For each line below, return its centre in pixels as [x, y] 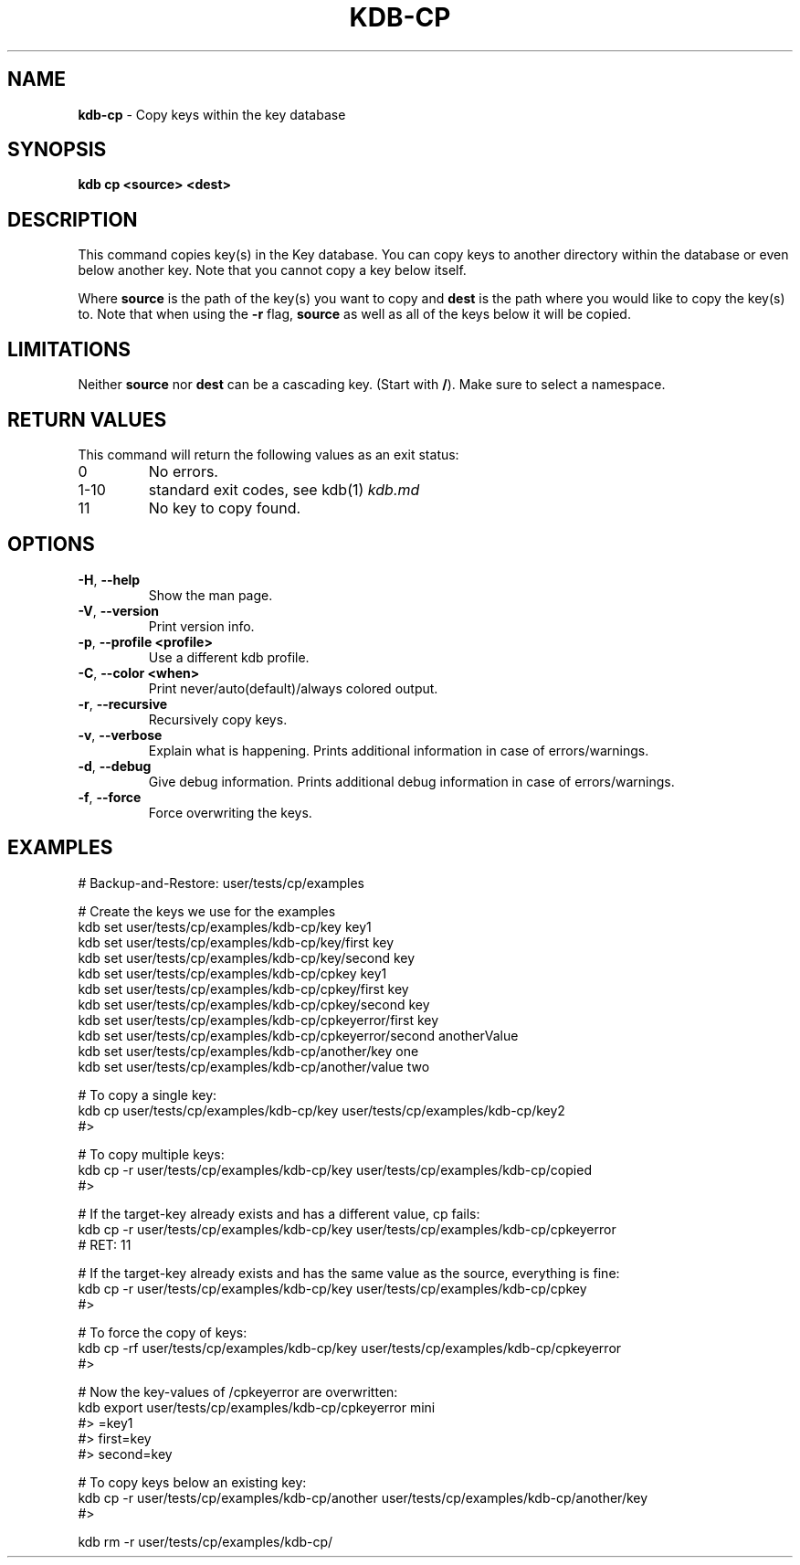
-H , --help [109, 579]
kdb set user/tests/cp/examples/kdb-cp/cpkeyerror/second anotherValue [298, 1035]
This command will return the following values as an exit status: [268, 454]
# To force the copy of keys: [163, 1332]
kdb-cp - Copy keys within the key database [212, 114]
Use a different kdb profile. [229, 657]
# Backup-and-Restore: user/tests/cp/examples [221, 883]
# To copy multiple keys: [151, 1154]
